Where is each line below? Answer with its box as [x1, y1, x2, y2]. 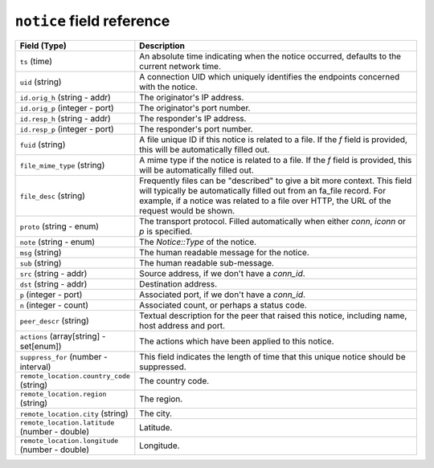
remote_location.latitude [19, 418, 115, 427]
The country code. [139, 376, 210, 387]
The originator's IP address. [139, 92, 244, 103]
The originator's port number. [139, 102, 251, 113]
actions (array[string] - [19, 330, 106, 341]
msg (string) [19, 246, 62, 258]
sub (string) [19, 257, 62, 268]
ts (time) [19, 55, 52, 67]
